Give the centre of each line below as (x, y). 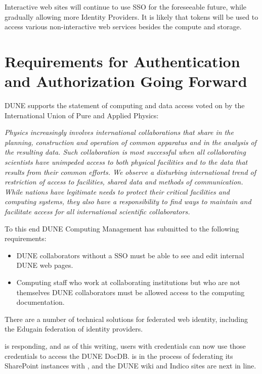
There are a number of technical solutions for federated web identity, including (126, 319)
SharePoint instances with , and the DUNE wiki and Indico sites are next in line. (130, 366)
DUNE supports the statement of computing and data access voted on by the (125, 105)
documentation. (40, 302)
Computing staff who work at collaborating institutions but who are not (128, 282)
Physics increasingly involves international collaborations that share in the (119, 132)
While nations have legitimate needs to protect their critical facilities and (117, 191)
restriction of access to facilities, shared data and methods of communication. (124, 182)
